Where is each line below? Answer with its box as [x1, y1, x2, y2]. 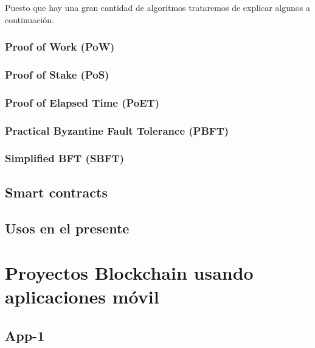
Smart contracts [5, 182, 108, 201]
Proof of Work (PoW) [5, 39, 115, 54]
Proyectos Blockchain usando [5, 260, 254, 285]
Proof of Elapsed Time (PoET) [5, 94, 160, 110]
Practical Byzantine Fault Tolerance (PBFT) [5, 123, 229, 138]
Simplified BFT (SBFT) [5, 151, 125, 166]
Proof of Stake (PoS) [5, 66, 109, 82]
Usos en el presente [5, 218, 130, 237]
